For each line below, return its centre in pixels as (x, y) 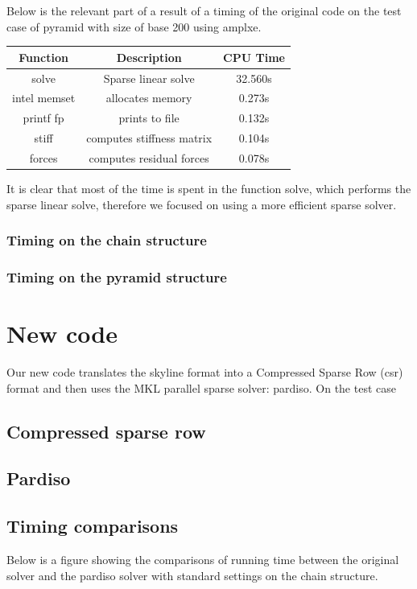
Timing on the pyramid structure (117, 276)
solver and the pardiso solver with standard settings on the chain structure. (192, 575)
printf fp (43, 118)
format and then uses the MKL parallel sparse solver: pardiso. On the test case (201, 387)
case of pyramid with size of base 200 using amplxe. (134, 26)
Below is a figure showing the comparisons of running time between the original (203, 559)
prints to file (149, 118)
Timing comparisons (93, 526)
